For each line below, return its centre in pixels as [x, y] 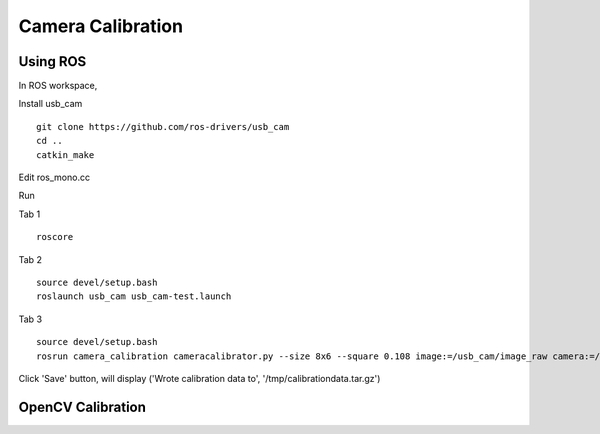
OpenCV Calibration [82, 406]
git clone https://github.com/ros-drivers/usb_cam [163, 126]
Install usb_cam [50, 104]
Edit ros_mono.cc [54, 177]
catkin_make [65, 154]
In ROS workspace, [58, 86]
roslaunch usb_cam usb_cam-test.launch [134, 296]
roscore [55, 237]
